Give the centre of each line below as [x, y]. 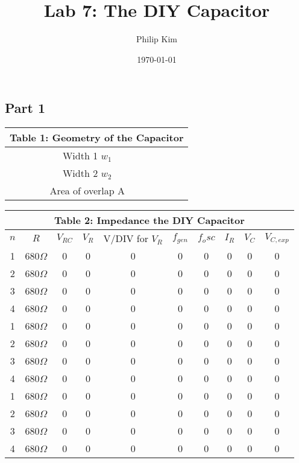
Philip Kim [157, 39]
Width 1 [80, 156]
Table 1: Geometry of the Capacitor [97, 138]
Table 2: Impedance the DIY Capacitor [149, 220]
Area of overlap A [87, 191]
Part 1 [25, 108]
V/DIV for [126, 238]
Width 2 [80, 173]
